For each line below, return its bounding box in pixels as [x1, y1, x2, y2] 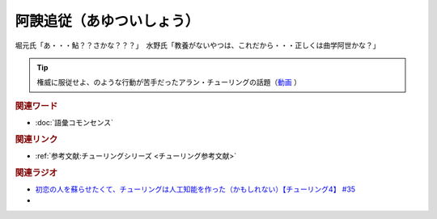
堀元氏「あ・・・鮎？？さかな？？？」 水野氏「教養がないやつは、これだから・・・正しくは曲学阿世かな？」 [15, 40, 380, 50]
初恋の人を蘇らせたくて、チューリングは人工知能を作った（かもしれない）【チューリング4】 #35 [35, 184, 356, 194]
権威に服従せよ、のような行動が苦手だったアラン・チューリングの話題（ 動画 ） [36, 78, 301, 87]
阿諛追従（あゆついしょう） [15, 12, 200, 30]
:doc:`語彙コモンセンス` [35, 117, 113, 127]
